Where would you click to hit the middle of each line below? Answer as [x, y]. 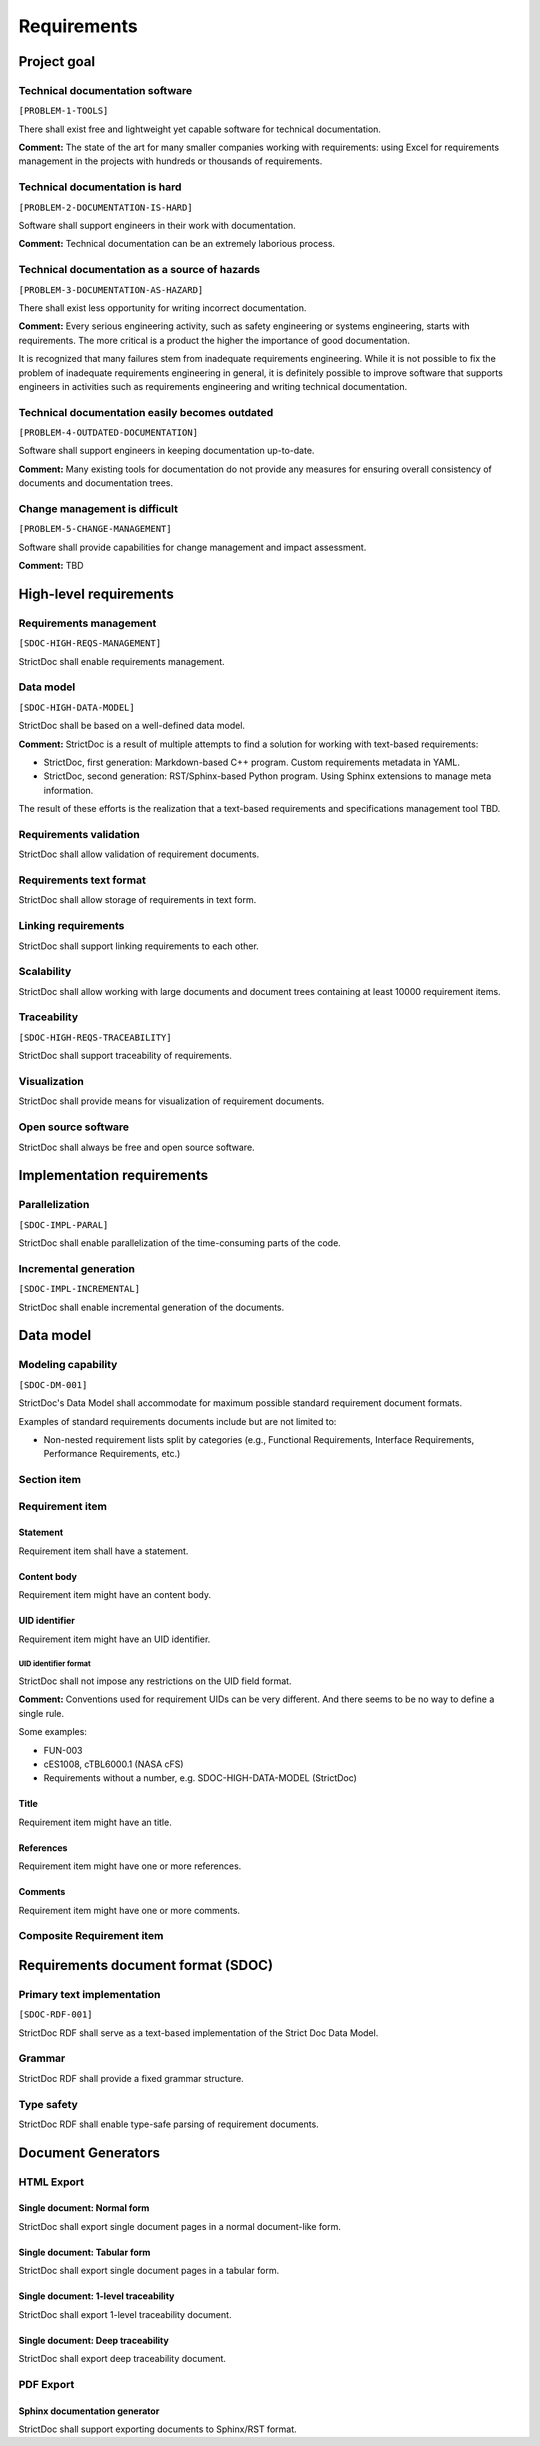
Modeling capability [68, 1365]
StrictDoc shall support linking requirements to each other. [138, 946]
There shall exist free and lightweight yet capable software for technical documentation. [200, 129]
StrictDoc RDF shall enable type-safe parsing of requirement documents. [168, 2124]
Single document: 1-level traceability [96, 2296]
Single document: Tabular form [84, 2252]
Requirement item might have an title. [95, 1822]
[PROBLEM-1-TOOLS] [63, 111]
